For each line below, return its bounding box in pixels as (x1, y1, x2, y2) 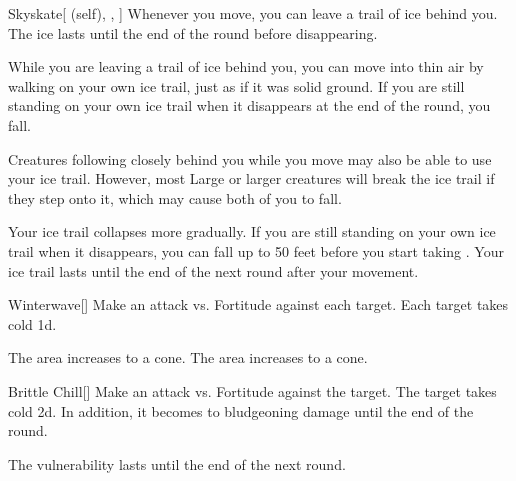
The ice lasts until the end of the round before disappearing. (8, 22, 378, 43)
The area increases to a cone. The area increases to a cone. (8, 347, 368, 368)
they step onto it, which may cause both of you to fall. (8, 187, 342, 208)
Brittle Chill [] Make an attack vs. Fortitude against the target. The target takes (8, 380, 497, 401)
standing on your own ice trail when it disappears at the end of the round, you (8, 95, 491, 116)
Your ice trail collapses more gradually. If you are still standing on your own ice (8, 221, 496, 242)
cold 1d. (8, 313, 57, 334)
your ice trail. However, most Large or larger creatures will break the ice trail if (8, 168, 495, 189)
